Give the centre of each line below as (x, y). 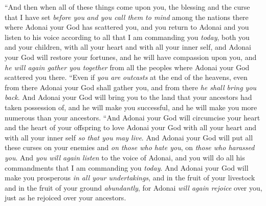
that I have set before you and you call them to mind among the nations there (127, 17)
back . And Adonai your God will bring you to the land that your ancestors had (128, 97)
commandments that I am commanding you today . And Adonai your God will (127, 167)
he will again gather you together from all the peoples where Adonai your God (127, 67)
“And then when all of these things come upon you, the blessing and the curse (127, 7)
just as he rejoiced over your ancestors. (65, 198)
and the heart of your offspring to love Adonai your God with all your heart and (131, 127)
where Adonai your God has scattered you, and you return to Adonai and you (127, 27)
